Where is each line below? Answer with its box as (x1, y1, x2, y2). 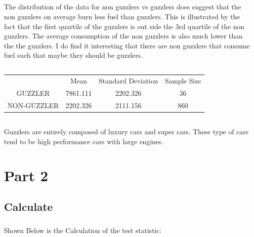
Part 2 (4, 165, 48, 185)
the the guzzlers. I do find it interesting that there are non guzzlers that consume (4, 40, 250, 50)
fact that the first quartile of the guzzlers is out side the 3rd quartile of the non (4, 21, 245, 31)
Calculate (4, 199, 53, 214)
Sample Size (165, 76, 201, 86)
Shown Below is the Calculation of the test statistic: (4, 225, 162, 235)
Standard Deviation (98, 76, 158, 86)
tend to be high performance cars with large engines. (4, 136, 164, 146)
